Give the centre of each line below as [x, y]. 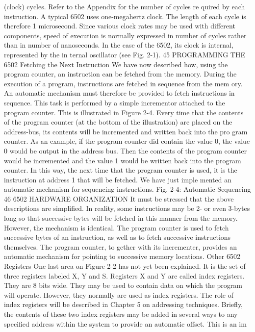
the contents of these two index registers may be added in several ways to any [121, 314]
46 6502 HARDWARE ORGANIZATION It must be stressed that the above [119, 198]
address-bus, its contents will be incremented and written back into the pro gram [126, 131]
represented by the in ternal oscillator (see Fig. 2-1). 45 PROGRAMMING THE [125, 54]
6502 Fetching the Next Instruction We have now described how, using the [116, 64]
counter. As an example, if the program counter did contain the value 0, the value [127, 141]
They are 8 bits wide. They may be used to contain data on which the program [123, 285]
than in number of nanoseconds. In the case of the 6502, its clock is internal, [119, 45]
